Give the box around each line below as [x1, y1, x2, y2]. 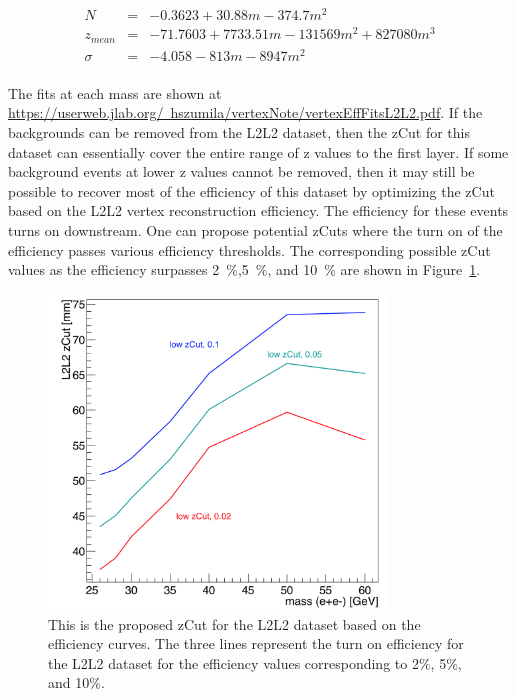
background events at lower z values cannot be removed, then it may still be [8, 161, 475, 182]
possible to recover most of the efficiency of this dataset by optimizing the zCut [8, 180, 495, 201]
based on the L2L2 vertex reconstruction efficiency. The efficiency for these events [8, 200, 509, 221]
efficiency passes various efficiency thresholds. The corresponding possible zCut [8, 239, 491, 260]
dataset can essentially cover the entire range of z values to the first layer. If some [8, 141, 509, 162]
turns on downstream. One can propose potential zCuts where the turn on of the [8, 219, 503, 240]
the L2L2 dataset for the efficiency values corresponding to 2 [48, 652, 419, 673]
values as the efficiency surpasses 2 [8, 259, 220, 280]
